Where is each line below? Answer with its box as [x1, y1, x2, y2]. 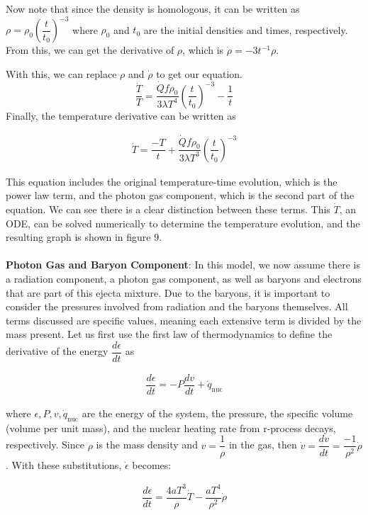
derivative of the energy [6, 344, 108, 358]
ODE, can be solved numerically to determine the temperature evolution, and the [6, 215, 360, 230]
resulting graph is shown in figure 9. [6, 230, 162, 244]
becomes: [132, 457, 172, 472]
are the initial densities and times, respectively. [143, 22, 348, 37]
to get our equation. [156, 66, 242, 81]
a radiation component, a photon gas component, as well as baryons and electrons [6, 271, 362, 285]
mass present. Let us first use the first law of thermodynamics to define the [6, 327, 333, 341]
